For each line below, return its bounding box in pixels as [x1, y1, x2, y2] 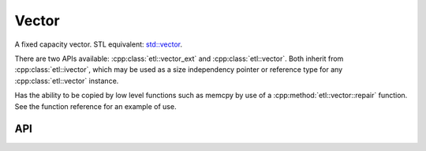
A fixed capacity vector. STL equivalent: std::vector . [14, 40, 183, 49]
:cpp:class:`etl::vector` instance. [14, 76, 119, 85]
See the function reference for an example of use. [14, 101, 177, 111]
